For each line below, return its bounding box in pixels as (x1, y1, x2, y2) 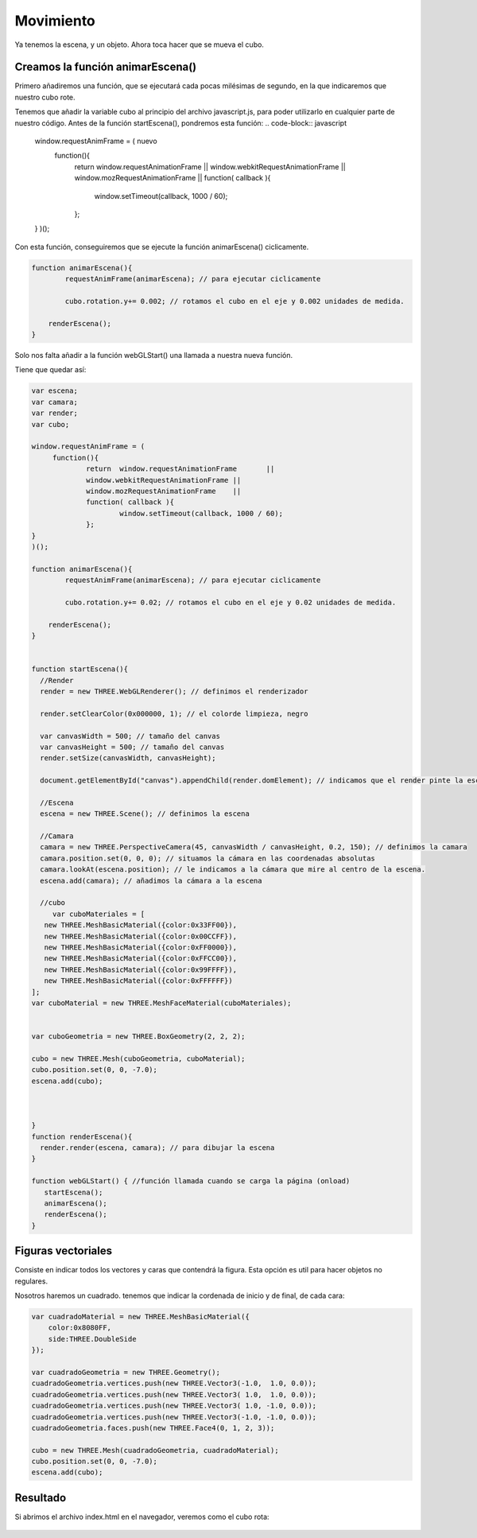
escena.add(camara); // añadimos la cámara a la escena (40, 876, 262, 885)
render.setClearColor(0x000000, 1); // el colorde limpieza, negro (40, 709, 308, 718)
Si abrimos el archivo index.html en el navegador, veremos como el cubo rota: (14, 1512, 270, 1521)
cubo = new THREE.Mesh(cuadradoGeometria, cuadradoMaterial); (31, 1446, 279, 1454)
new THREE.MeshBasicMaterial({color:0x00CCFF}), (44, 931, 238, 941)
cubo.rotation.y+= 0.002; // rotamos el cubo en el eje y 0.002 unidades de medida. (64, 297, 405, 305)
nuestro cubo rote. (14, 92, 76, 102)
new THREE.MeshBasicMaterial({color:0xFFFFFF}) (44, 977, 234, 985)
